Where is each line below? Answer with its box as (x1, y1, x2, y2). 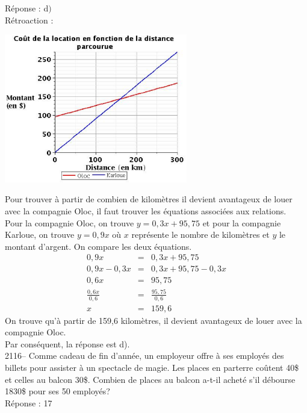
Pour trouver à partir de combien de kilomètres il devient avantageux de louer (5, 193, 293, 205)
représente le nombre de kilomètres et (131, 228, 270, 241)
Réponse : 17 (5, 396, 52, 409)
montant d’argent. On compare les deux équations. (5, 240, 192, 252)
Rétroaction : (5, 13, 54, 26)
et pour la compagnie (202, 216, 281, 229)
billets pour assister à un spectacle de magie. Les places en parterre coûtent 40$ (5, 361, 299, 374)
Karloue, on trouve (5, 228, 75, 241)
